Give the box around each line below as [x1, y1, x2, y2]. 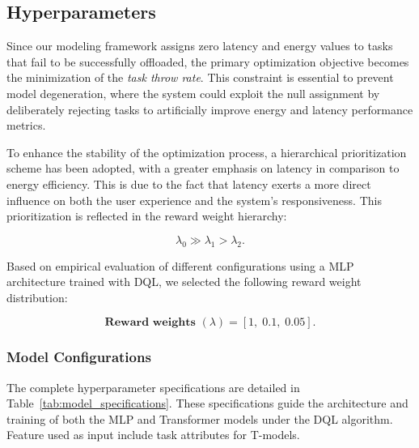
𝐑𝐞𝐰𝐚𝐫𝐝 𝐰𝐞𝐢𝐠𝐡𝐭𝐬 [104, 317, 196, 329]
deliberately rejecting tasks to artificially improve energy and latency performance [6, 100, 413, 117]
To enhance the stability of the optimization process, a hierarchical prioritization [6, 143, 407, 160]
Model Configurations [6, 347, 151, 367]
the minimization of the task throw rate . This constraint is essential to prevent [6, 69, 394, 86]
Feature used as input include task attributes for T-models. [6, 426, 300, 443]
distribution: [6, 288, 68, 305]
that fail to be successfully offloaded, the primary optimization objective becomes [6, 53, 409, 70]
